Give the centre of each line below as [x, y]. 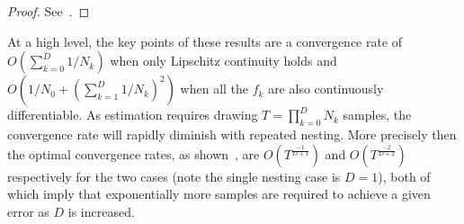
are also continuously [326, 89]
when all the [214, 89]
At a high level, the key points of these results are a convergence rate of [205, 41]
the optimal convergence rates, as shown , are [134, 153]
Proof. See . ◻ [49, 11]
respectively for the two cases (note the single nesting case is [174, 176]
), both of [404, 176]
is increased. [101, 211]
